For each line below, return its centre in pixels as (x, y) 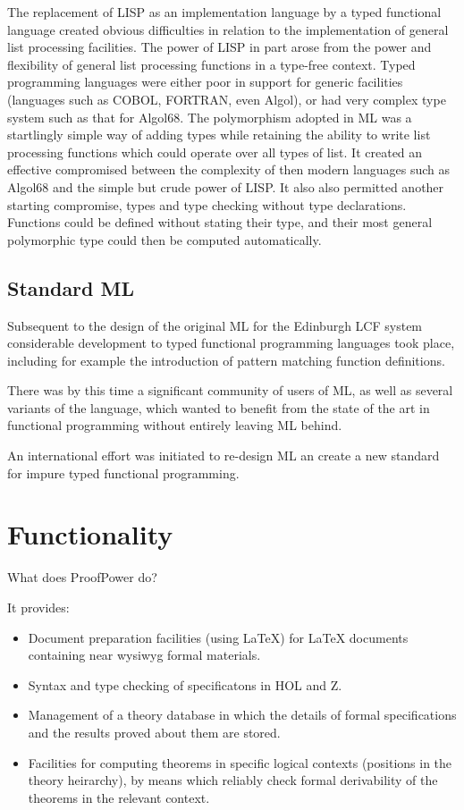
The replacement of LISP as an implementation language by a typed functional (224, 12)
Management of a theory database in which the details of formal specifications (242, 715)
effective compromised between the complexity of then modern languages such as (228, 169)
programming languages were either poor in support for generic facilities (205, 82)
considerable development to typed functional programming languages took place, (231, 343)
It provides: (38, 607)
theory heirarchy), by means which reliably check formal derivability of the (233, 780)
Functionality (90, 534)
